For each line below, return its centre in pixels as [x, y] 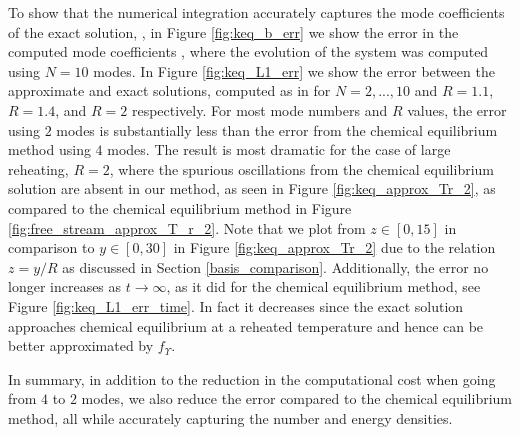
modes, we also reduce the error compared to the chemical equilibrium [297, 398]
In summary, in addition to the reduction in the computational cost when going [252, 378]
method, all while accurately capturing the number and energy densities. [230, 417]
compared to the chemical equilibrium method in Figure [180, 207]
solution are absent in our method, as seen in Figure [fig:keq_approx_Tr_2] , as [252, 188]
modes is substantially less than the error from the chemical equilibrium [277, 129]
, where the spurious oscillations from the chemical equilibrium [301, 168]
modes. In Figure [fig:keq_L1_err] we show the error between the [294, 70]
